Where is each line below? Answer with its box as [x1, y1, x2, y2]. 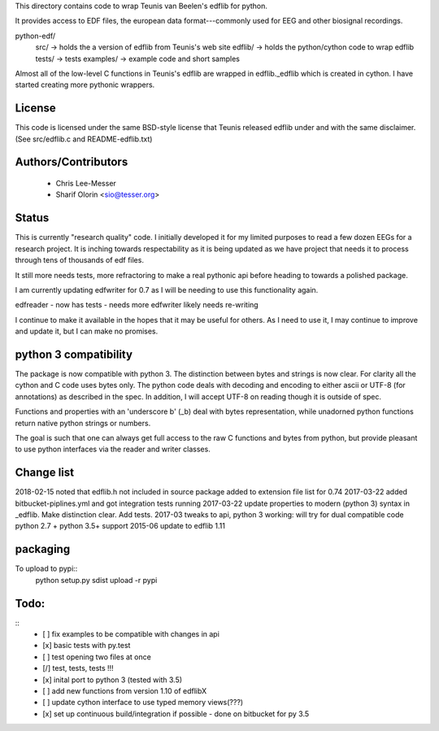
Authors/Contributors [15, 155, 128, 169]
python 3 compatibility [15, 347, 133, 361]
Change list [15, 466, 75, 480]
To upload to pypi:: [15, 563, 78, 573]
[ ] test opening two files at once [42, 651, 152, 662]
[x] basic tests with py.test [42, 641, 131, 651]
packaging [15, 542, 71, 556]
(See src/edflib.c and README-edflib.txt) [15, 134, 153, 144]
